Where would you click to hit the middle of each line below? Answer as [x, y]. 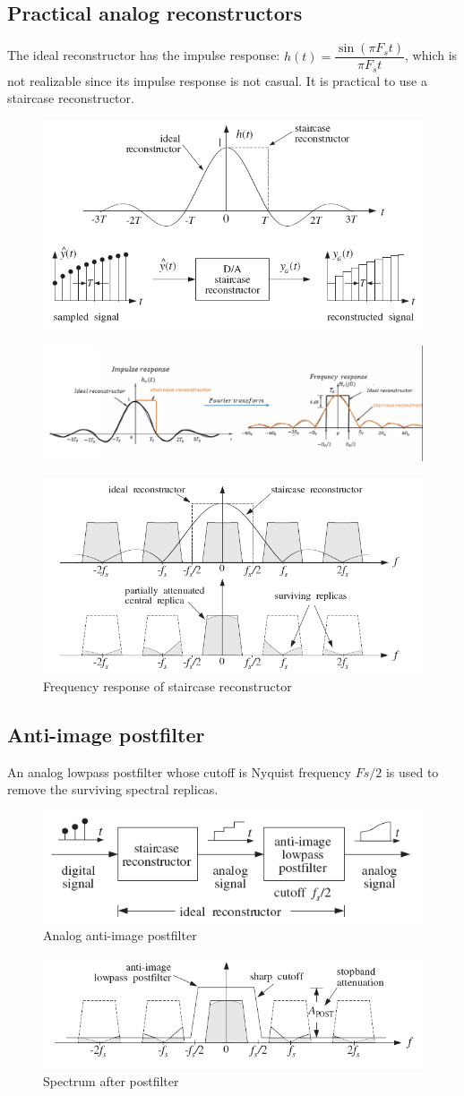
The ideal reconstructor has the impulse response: [144, 55]
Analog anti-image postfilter [120, 934]
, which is [431, 55]
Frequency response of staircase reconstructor [168, 686]
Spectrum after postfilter [111, 1081]
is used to [412, 771]
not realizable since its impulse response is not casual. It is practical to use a [217, 80]
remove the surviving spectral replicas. [113, 789]
